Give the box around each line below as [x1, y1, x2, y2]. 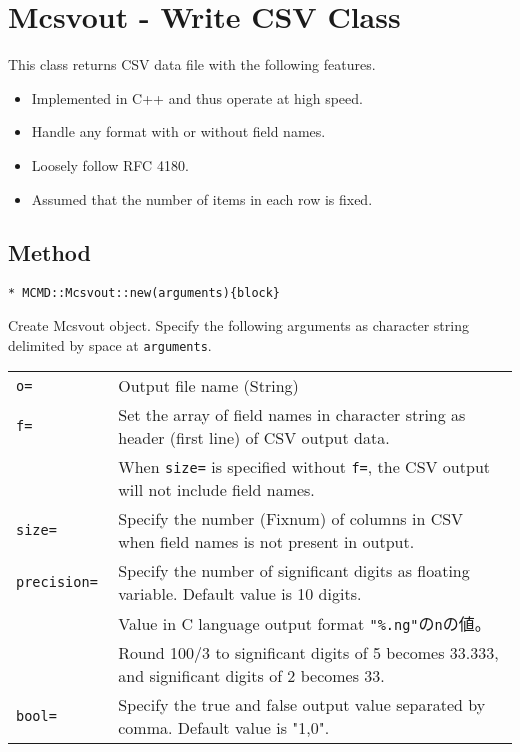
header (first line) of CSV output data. [118, 426, 390, 450]
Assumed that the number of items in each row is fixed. [31, 188, 373, 209]
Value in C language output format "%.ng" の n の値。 [118, 612, 491, 636]
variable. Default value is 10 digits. [118, 582, 362, 606]
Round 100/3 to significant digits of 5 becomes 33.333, [118, 641, 499, 665]
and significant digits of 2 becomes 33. [118, 664, 385, 688]
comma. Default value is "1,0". [118, 716, 330, 740]
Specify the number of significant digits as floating [118, 559, 470, 583]
